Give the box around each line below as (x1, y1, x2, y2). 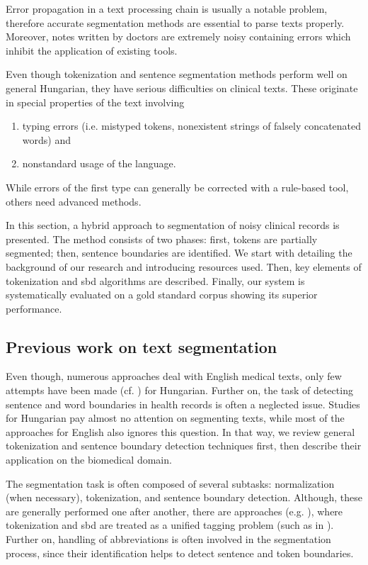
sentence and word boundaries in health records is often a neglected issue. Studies (6, 396, 360, 411)
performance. (6, 301, 62, 315)
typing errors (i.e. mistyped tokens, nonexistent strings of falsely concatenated (22, 118, 362, 133)
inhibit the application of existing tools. (6, 43, 178, 57)
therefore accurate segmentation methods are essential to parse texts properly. (6, 15, 345, 30)
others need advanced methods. (6, 194, 142, 208)
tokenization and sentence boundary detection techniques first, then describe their (6, 438, 362, 453)
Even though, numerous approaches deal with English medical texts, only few (6, 369, 342, 384)
